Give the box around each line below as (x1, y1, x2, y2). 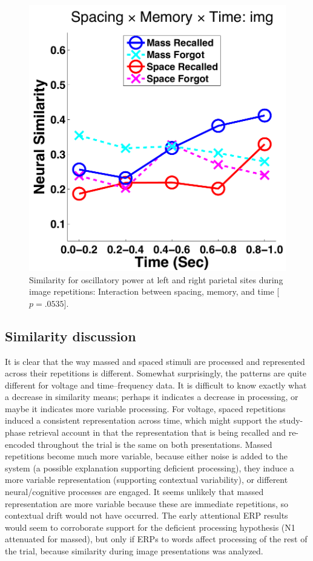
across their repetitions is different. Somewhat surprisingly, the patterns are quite (5, 367, 306, 379)
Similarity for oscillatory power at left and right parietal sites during (29, 273, 283, 286)
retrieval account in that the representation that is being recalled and (28, 426, 286, 439)
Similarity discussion (5, 326, 136, 345)
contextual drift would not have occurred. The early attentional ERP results (5, 509, 288, 522)
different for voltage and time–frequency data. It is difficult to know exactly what (5, 378, 307, 391)
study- (279, 414, 303, 427)
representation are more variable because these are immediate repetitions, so (5, 497, 289, 510)
